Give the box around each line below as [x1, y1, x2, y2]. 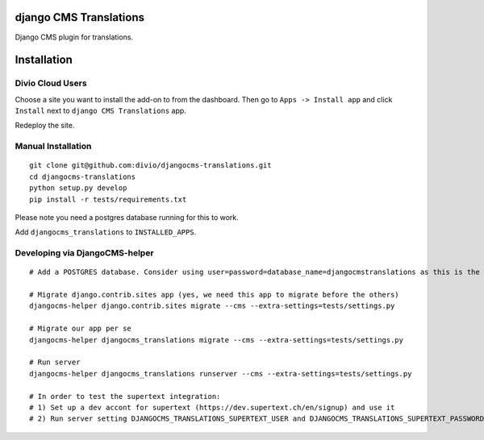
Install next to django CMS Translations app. [15, 106, 187, 116]
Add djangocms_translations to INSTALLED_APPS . [15, 227, 197, 237]
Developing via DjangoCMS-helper [15, 247, 154, 259]
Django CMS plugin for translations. [15, 32, 133, 42]
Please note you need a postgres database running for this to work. [15, 212, 240, 222]
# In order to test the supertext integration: [29, 392, 221, 401]
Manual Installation [15, 141, 92, 152]
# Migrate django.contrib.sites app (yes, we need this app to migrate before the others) [29, 290, 399, 300]
